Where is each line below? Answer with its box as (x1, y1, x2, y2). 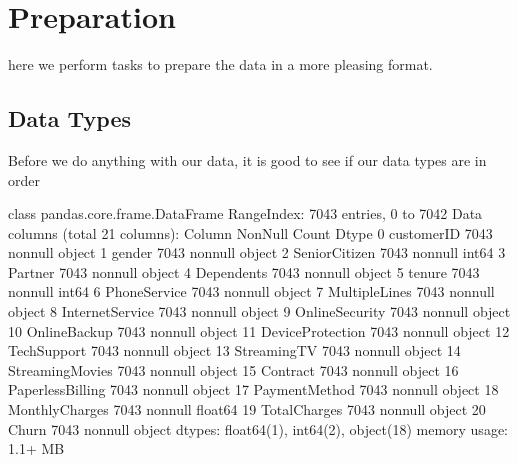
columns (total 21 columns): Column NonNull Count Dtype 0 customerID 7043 (8, 222, 493, 243)
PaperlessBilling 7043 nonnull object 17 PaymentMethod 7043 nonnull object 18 (8, 379, 499, 400)
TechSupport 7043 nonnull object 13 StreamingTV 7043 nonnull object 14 (8, 340, 461, 361)
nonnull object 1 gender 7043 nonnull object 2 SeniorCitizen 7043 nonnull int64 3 (8, 242, 506, 263)
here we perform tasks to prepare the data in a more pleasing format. (8, 54, 433, 75)
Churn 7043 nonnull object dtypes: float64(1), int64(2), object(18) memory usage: (8, 418, 508, 439)
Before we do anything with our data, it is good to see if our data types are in (8, 149, 487, 170)
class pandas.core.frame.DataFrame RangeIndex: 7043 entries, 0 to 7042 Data (8, 203, 483, 224)
